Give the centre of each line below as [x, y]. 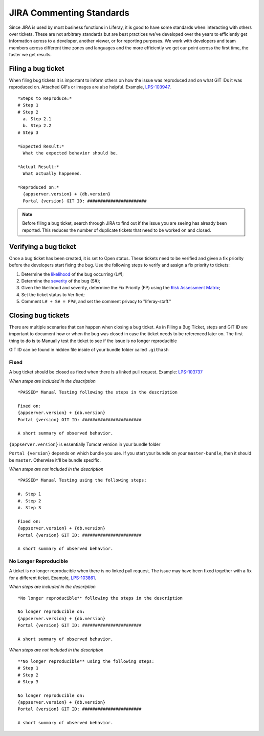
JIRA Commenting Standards [69, 13]
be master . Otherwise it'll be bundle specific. [55, 460]
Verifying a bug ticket [43, 247]
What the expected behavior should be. [70, 153]
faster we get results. [30, 55]
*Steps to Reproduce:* [45, 98]
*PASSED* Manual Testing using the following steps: [82, 480]
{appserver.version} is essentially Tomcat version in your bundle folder [85, 444]
